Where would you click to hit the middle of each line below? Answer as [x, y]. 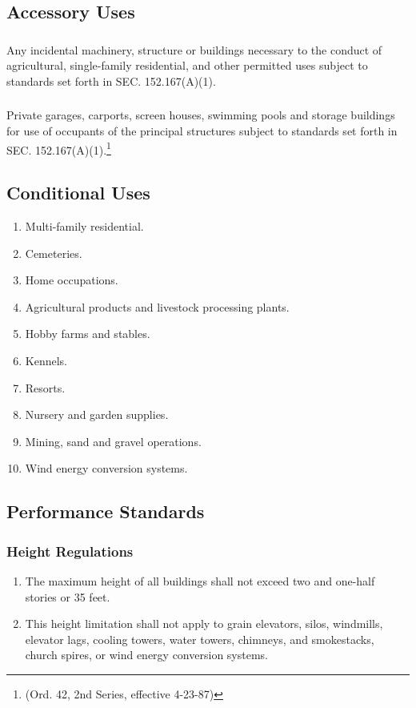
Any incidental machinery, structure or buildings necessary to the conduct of [194, 49]
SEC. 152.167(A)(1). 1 [59, 148]
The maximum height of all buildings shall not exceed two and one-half [200, 580]
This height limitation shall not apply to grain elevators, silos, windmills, [204, 624]
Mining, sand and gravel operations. [113, 441]
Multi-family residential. [84, 226]
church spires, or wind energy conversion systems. [146, 655]
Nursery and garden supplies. [97, 414]
